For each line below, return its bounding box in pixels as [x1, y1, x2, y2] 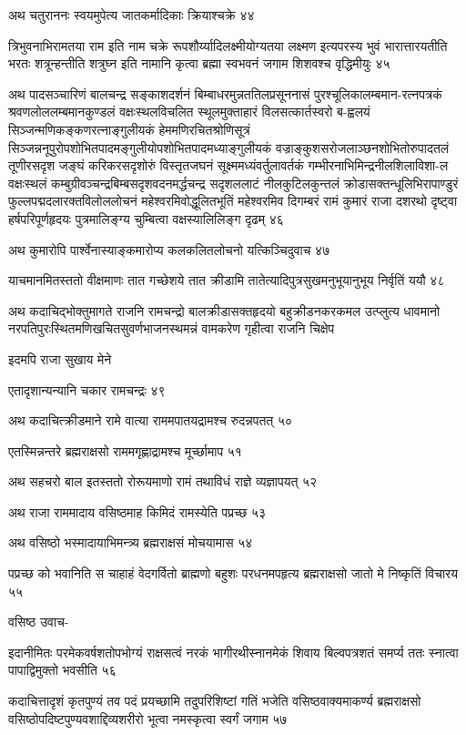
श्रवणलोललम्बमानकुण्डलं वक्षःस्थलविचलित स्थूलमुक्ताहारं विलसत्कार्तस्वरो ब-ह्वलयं [8, 102, 370, 121]
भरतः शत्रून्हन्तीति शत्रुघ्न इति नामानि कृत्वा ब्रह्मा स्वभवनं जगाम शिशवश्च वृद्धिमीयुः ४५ [8, 54, 390, 73]
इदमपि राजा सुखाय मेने [8, 349, 112, 368]
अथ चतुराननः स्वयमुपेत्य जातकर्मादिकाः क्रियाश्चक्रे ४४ [8, 5, 255, 24]
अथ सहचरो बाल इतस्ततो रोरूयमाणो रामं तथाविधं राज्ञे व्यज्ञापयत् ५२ [8, 472, 318, 491]
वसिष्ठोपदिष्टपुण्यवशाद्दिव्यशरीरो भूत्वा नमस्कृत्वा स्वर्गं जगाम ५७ [8, 709, 288, 728]
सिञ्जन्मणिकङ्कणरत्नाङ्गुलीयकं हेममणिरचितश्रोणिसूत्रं [8, 119, 250, 138]
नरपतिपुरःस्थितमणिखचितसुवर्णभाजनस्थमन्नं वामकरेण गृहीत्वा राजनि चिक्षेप [8, 319, 335, 338]
